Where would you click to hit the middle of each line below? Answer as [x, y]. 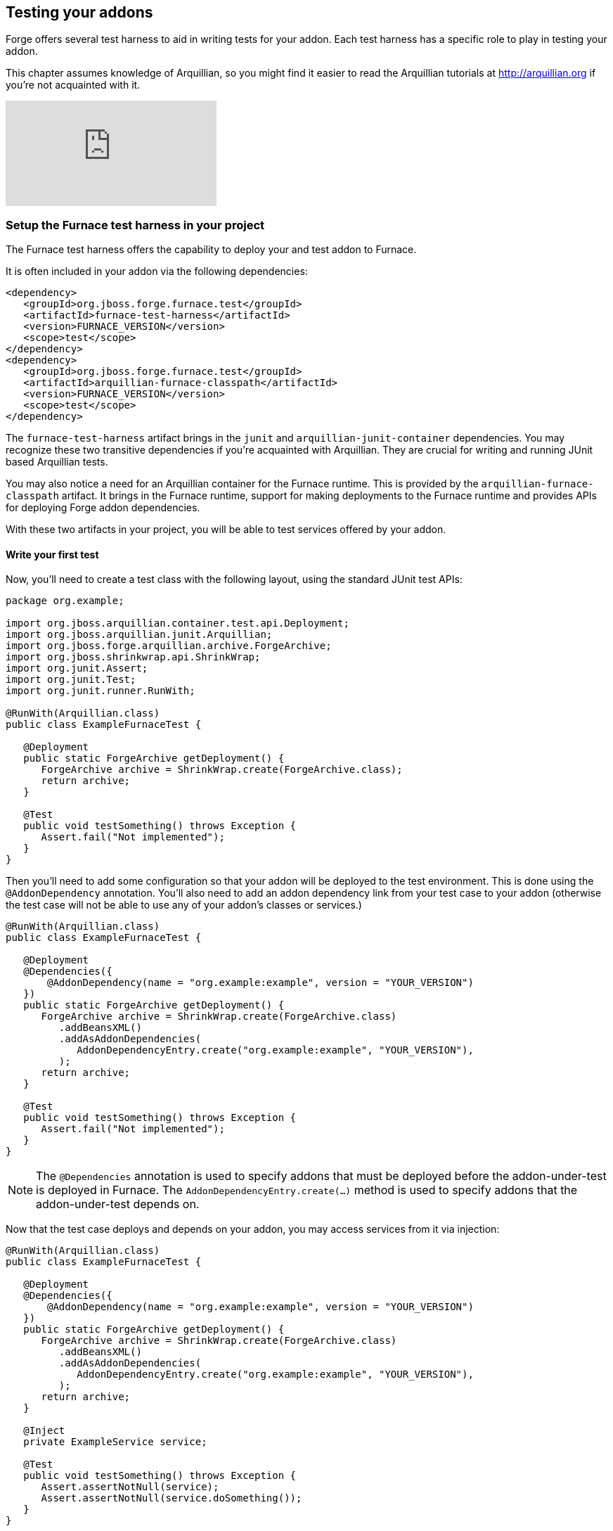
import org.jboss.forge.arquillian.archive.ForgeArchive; [169, 646]
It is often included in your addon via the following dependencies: [157, 271]
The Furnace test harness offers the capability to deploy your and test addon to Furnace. [211, 250]
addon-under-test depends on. [118, 1204]
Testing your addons [79, 12]
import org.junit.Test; [71, 680]
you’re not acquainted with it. [73, 85]
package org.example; [65, 601]
